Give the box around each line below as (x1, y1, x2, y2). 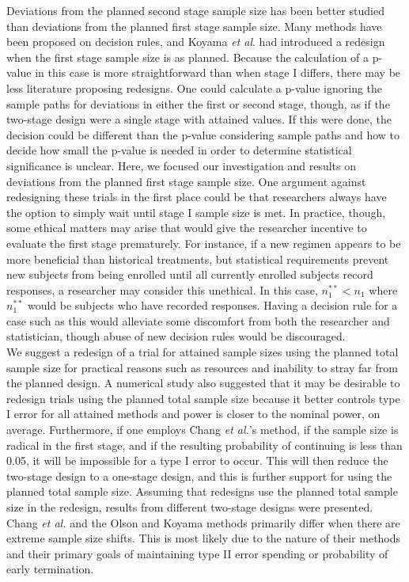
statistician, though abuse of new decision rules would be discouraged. (6, 328, 346, 344)
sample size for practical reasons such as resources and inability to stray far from (6, 359, 398, 375)
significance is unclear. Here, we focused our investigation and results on (6, 157, 356, 173)
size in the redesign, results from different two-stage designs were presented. (6, 499, 373, 515)
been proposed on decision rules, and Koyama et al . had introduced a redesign (6, 33, 385, 50)
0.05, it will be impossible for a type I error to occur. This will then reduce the (6, 452, 388, 469)
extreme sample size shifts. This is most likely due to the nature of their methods (6, 530, 401, 546)
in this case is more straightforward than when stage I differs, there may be (35, 64, 401, 81)
